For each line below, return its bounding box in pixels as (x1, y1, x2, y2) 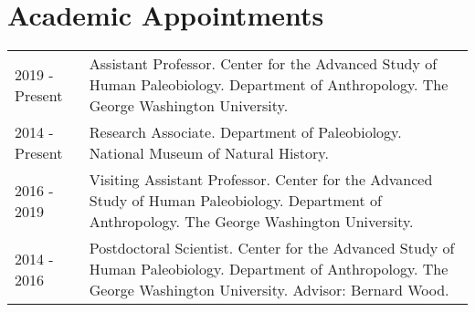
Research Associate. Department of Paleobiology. (89, 121, 402, 143)
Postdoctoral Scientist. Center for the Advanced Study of (89, 237, 455, 259)
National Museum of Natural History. (89, 142, 329, 164)
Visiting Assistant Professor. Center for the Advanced (89, 169, 433, 191)
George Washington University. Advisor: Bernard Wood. (89, 279, 449, 301)
